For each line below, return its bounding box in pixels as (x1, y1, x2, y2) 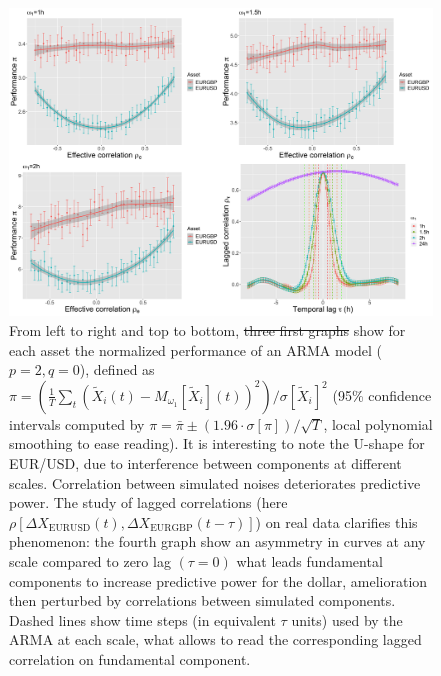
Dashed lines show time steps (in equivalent (9, 609, 276, 630)
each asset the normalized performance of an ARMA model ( (9, 339, 382, 360)
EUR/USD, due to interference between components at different (9, 453, 402, 474)
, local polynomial (323, 413, 433, 434)
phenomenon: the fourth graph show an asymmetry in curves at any (9, 531, 426, 552)
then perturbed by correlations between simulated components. (9, 590, 396, 611)
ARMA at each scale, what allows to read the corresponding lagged (9, 629, 422, 650)
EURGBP (150, 523, 193, 534)
